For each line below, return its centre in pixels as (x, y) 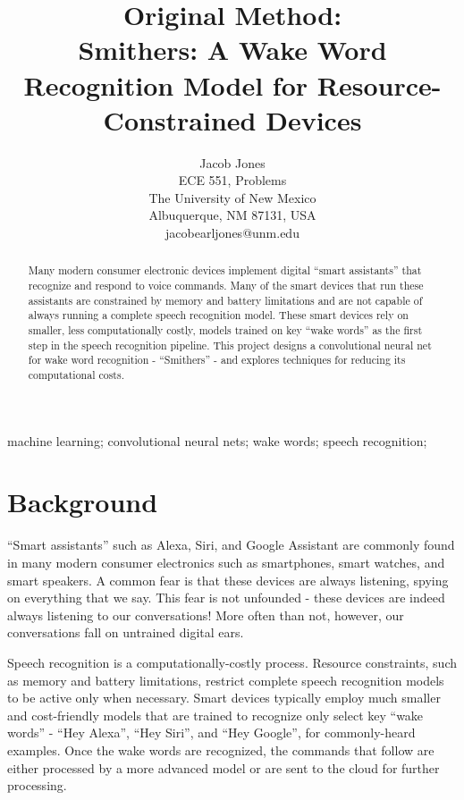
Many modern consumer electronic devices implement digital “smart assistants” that (225, 270)
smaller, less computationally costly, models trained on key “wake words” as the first (225, 330)
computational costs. (76, 375)
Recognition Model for (166, 84)
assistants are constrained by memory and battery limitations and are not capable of (225, 300)
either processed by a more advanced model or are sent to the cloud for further (224, 767)
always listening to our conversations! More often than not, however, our (206, 615)
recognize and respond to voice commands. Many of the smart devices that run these (226, 286)
